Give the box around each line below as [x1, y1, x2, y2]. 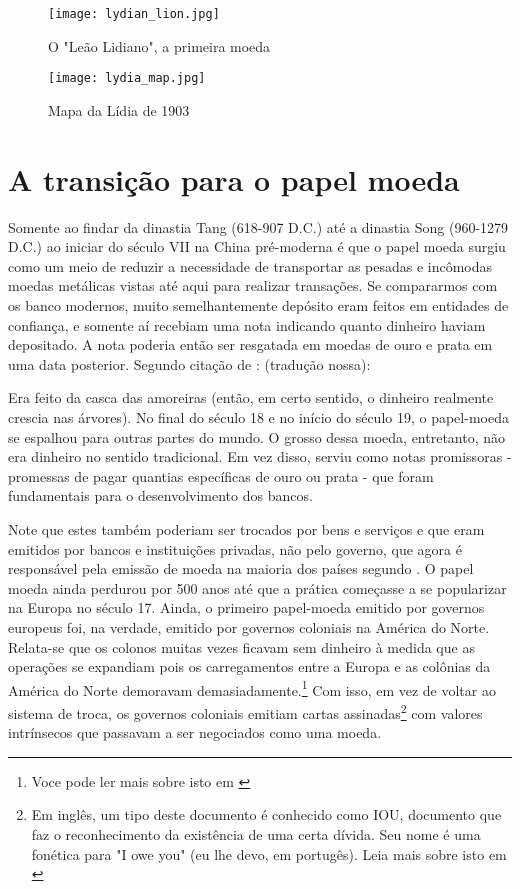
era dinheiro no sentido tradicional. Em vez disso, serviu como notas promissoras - [8, 446, 512, 467]
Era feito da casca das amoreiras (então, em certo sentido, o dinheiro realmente [8, 387, 494, 408]
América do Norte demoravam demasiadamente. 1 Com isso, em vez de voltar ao [8, 676, 496, 700]
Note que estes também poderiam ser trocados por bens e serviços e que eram [8, 518, 485, 539]
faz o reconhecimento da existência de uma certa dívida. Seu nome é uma [31, 823, 481, 844]
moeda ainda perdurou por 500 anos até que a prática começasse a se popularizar [8, 577, 507, 598]
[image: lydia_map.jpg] [48, 71, 206, 86]
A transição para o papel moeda [8, 158, 460, 199]
